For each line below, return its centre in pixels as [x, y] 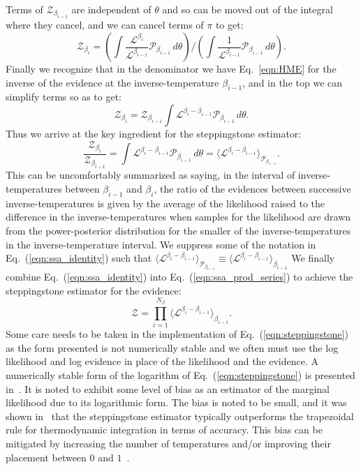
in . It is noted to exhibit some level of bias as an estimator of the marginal [168, 388]
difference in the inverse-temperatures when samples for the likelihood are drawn [178, 217]
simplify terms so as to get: [64, 97]
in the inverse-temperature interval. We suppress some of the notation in [161, 244]
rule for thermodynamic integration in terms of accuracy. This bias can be [164, 430]
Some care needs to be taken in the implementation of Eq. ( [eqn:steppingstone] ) [177, 334]
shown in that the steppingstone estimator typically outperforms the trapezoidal [180, 416]
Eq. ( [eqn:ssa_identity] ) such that [79, 258]
